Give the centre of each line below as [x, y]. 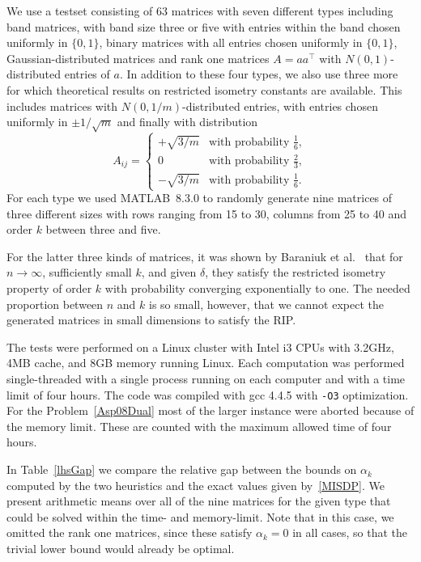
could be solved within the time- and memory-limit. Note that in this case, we [200, 516]
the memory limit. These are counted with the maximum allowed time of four [199, 426]
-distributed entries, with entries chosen [280, 106]
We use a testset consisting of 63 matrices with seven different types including [200, 11]
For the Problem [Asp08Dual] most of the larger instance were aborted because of [210, 410]
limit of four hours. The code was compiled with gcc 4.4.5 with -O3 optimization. [208, 394]
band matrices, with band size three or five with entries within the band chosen [204, 26]
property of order [49, 288]
